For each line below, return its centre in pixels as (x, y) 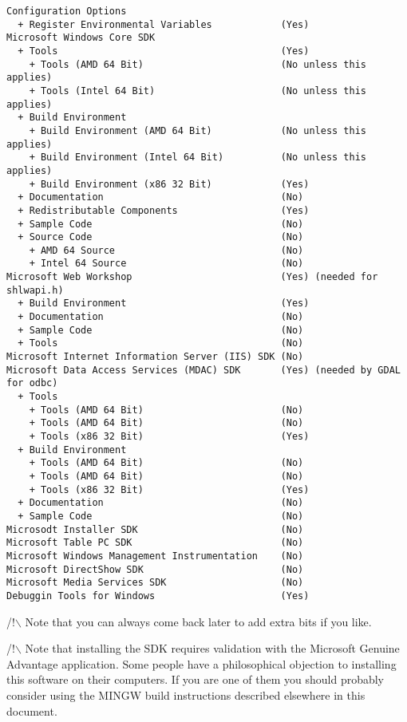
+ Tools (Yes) (164, 51)
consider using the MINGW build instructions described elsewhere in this (186, 694)
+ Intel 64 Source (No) (166, 264)
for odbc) (32, 383)
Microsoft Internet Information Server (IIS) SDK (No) (155, 357)
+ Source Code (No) (161, 237)
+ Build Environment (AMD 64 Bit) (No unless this (198, 130)
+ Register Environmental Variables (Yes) (164, 24)
